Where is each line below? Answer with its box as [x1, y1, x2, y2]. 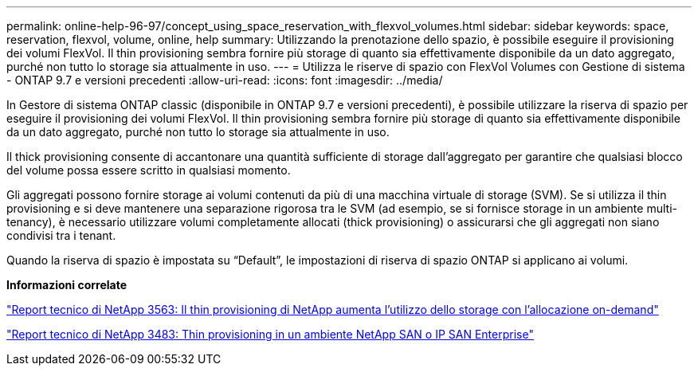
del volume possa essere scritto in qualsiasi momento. [6, 163, 291, 177]
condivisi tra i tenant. [6, 229, 116, 242]
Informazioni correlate [6, 278, 127, 292]
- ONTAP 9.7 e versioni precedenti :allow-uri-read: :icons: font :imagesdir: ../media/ [6, 73, 443, 87]
